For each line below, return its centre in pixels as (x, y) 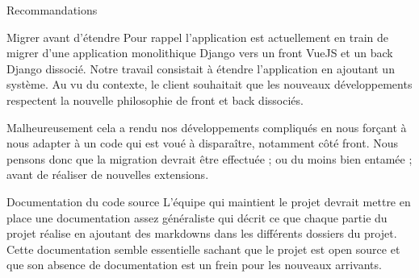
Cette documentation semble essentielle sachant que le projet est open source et (203, 249)
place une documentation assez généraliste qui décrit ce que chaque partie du (197, 217)
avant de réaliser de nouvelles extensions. (108, 174)
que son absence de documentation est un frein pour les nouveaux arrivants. (194, 265)
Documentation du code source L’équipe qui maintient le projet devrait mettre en (209, 201)
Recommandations (52, 10)
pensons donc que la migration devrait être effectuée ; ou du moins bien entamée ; (209, 158)
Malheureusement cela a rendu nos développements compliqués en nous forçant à (207, 127)
